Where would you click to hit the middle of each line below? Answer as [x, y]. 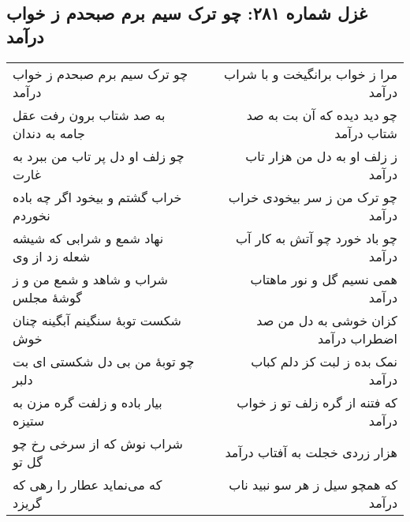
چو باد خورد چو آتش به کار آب [316, 238]
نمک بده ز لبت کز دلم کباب [324, 361]
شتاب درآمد [366, 133]
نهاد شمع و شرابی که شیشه [88, 238]
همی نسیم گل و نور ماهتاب [324, 279]
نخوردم [32, 215]
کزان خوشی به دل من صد [327, 320]
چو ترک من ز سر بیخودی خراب [313, 197]
